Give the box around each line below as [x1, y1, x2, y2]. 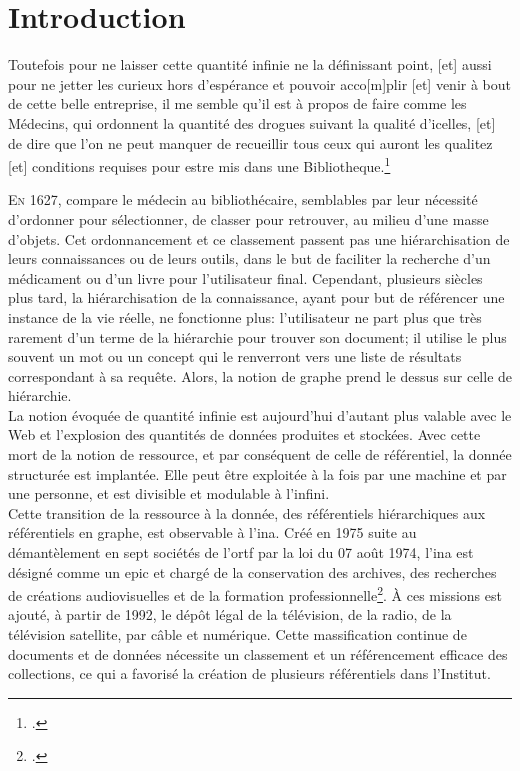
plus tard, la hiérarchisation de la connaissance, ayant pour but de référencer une [8, 287, 505, 308]
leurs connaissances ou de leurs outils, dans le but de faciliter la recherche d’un [8, 248, 491, 269]
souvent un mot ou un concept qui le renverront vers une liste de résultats [8, 346, 462, 367]
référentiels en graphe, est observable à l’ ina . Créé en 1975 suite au [8, 522, 417, 543]
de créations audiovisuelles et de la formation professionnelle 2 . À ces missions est [8, 582, 502, 605]
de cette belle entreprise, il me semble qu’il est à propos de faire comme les [8, 93, 467, 114]
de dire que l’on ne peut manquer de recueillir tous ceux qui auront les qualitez [8, 132, 493, 153]
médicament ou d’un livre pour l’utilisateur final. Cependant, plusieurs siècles [8, 267, 483, 288]
